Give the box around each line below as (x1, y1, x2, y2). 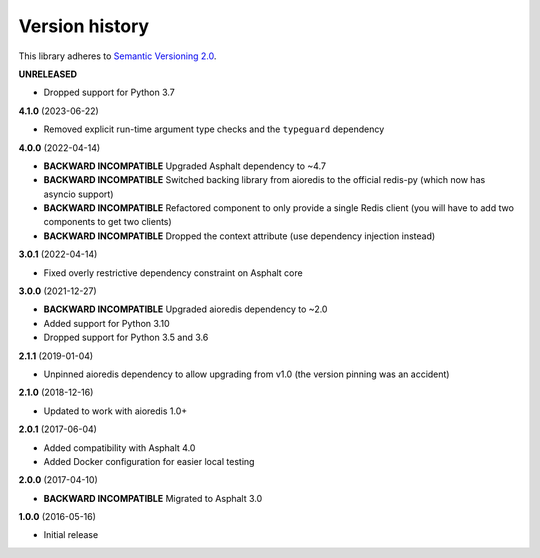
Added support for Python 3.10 (43, 317, 170, 329)
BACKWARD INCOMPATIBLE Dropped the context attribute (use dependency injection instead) (43, 230, 436, 242)
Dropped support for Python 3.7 (43, 86, 175, 99)
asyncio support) (43, 188, 114, 200)
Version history (18, 15, 150, 37)
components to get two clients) (43, 216, 172, 228)
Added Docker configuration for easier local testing (43, 455, 255, 467)
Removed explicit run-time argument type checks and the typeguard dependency (43, 123, 385, 135)
